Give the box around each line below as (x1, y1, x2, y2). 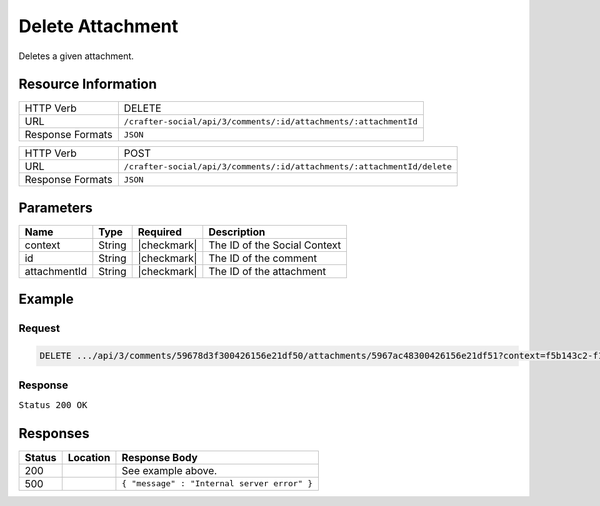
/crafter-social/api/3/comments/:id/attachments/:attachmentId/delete (123, 161, 452, 172)
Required (137, 225, 182, 239)
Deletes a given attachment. (18, 50, 135, 62)
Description (208, 225, 266, 239)
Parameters (18, 199, 93, 216)
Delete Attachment (18, 15, 179, 37)
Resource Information (18, 76, 157, 93)
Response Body (121, 450, 199, 464)
